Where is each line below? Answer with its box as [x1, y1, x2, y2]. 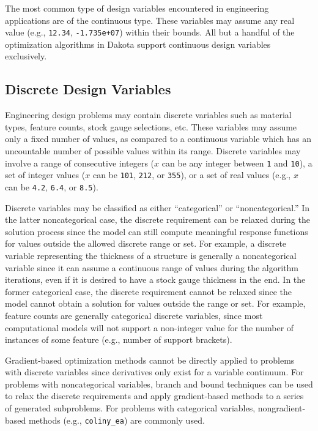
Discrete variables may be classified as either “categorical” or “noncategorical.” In [5, 201, 310, 214]
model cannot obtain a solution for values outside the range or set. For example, [5, 297, 306, 310]
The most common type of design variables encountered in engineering [5, 2, 269, 14]
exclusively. [5, 50, 47, 62]
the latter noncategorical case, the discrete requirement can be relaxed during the [5, 213, 310, 226]
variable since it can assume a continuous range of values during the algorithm [5, 261, 299, 274]
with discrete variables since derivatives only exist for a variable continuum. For [5, 365, 304, 378]
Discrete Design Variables [5, 80, 171, 99]
